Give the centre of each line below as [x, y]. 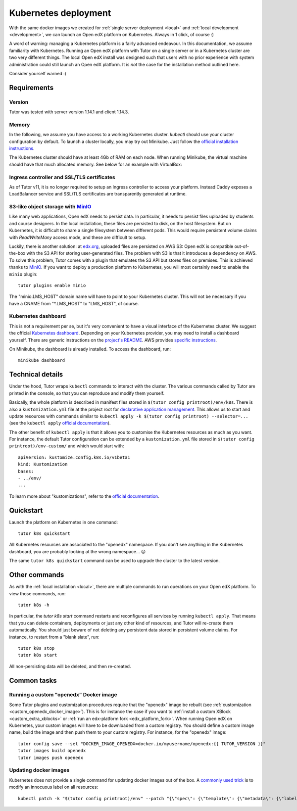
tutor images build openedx [52, 751]
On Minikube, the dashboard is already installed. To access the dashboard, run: [90, 349]
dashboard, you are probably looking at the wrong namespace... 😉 [77, 551]
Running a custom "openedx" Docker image [63, 695]
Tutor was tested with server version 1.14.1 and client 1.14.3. [69, 112]
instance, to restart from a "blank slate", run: [54, 637]
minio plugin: [23, 274]
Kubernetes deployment [60, 13]
